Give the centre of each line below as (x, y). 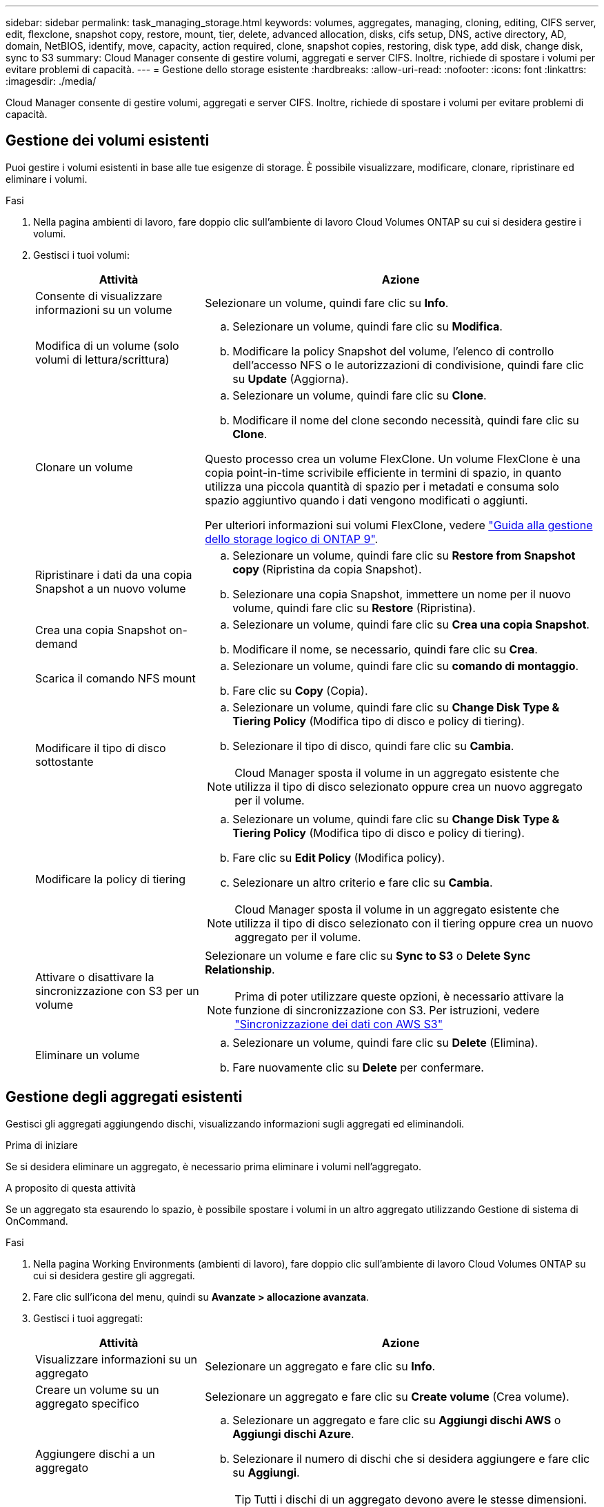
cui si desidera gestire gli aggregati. (114, 1275)
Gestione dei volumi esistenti (108, 141)
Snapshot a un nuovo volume (111, 588)
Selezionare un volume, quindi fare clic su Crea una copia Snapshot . (411, 624)
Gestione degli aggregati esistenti (124, 1097)
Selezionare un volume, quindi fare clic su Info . (327, 303)
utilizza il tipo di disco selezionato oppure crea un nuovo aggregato (409, 786)
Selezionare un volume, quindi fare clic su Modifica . (368, 326)
